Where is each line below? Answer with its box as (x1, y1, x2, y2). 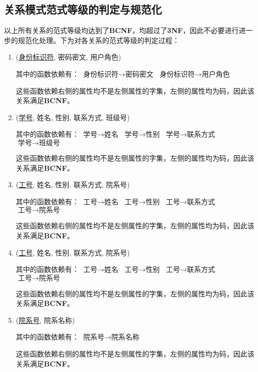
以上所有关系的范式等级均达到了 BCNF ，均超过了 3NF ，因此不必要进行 (4, 25, 239, 36)
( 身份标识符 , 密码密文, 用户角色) (16, 52, 121, 62)
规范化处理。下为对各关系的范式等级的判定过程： (18, 35, 179, 45)
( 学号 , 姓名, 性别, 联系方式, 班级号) (16, 112, 130, 122)
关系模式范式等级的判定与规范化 (4, 2, 162, 17)
